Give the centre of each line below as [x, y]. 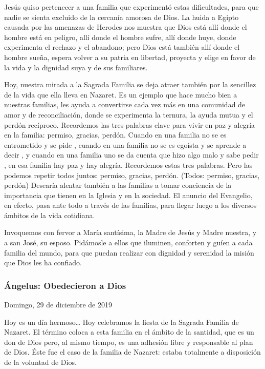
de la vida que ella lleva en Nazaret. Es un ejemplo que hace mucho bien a [121, 94]
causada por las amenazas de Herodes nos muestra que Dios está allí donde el [126, 27]
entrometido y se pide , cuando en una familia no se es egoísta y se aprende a [125, 144]
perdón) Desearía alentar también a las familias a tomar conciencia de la [118, 185]
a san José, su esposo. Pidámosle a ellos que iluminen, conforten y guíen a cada [128, 242]
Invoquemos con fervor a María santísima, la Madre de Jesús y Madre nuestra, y [130, 232]
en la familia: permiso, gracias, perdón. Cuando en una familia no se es [115, 135]
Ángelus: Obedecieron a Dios [65, 285]
